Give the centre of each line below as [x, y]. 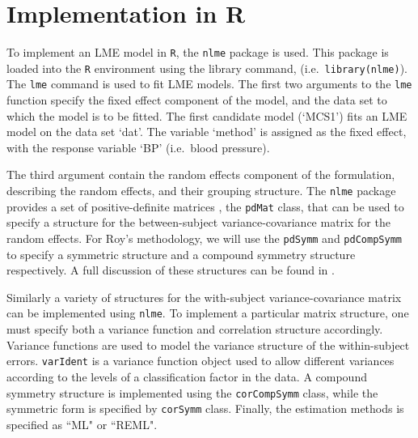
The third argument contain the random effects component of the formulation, [201, 174]
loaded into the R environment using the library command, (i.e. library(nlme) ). [207, 68]
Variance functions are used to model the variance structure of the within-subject [208, 344]
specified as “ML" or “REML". [82, 424]
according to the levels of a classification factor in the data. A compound [187, 376]
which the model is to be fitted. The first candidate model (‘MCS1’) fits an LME [207, 115]
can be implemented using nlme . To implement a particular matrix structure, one [208, 313]
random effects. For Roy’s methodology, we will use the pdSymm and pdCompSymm [204, 238]
